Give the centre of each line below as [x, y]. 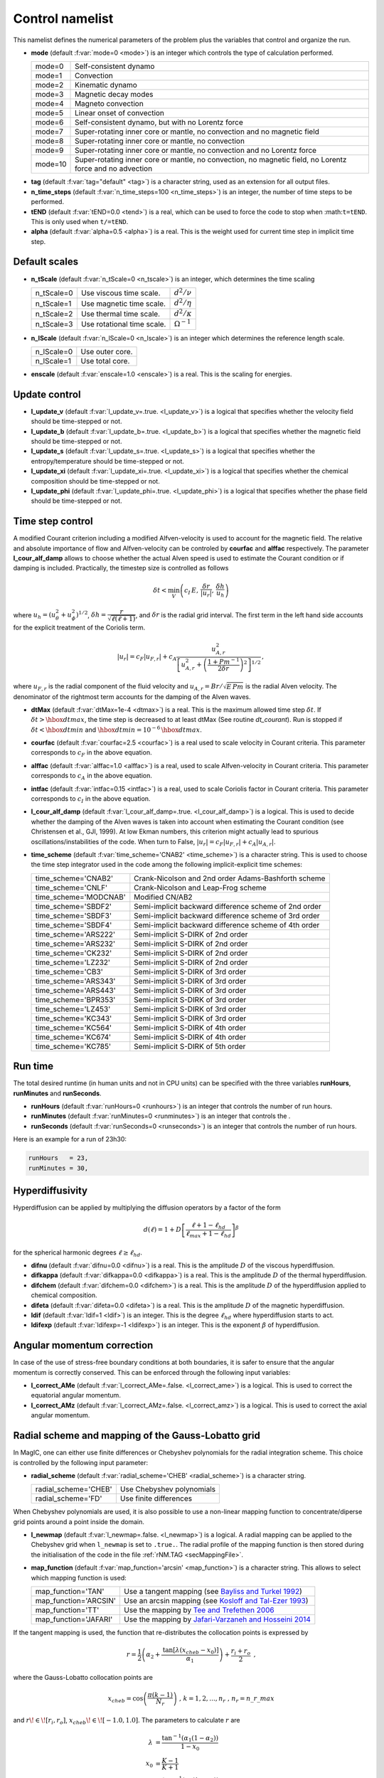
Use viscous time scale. [121, 293]
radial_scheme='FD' [69, 1498]
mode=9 [49, 151]
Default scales [46, 262]
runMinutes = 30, [58, 1168]
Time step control [53, 522]
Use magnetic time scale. [123, 304]
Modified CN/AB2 [163, 897]
